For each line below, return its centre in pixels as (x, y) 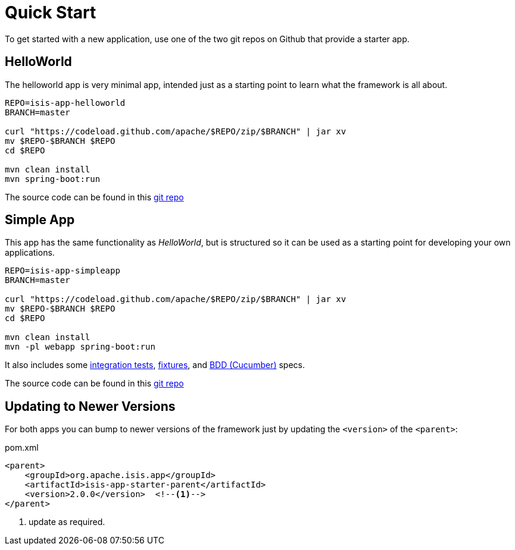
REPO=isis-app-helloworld (65, 103)
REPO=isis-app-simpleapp (63, 271)
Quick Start (51, 12)
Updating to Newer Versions (90, 406)
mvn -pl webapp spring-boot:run (80, 347)
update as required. (67, 522)
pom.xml (22, 448)
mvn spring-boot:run (53, 179)
